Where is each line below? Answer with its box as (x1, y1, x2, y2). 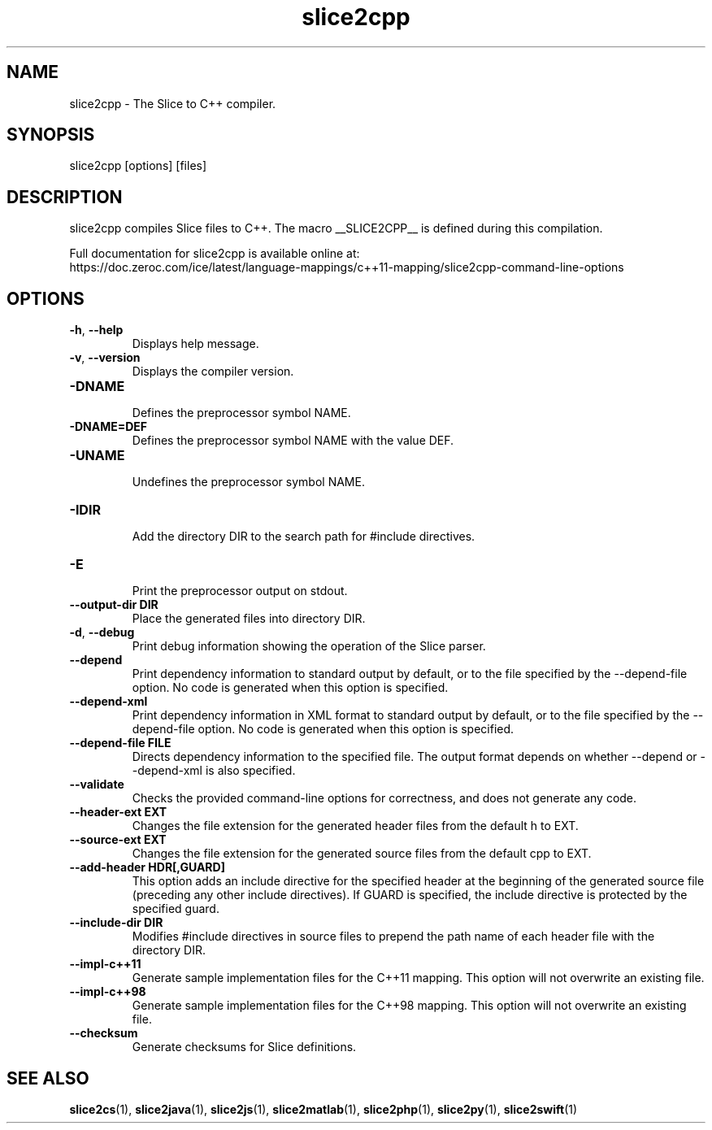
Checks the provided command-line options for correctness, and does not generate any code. (132, 791, 637, 806)
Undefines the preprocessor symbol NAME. (132, 475, 365, 489)
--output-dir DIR (69, 598, 158, 612)
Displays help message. (132, 337, 259, 351)
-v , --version (69, 350, 141, 365)
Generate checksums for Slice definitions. (132, 1040, 357, 1054)
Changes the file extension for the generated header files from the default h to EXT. (132, 819, 579, 833)
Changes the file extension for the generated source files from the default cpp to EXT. (132, 846, 592, 861)
